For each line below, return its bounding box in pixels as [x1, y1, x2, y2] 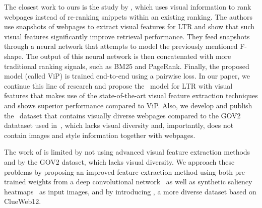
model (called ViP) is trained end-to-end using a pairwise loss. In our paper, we [4, 71, 250, 81]
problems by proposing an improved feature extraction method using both [4, 166, 233, 177]
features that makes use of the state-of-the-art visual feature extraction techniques [4, 90, 258, 101]
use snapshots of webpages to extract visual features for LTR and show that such [4, 21, 254, 32]
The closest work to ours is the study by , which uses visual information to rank [4, 2, 251, 12]
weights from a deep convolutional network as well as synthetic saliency [28, 176, 252, 187]
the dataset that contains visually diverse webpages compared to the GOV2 [4, 110, 241, 120]
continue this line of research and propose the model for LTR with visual [4, 80, 233, 91]
